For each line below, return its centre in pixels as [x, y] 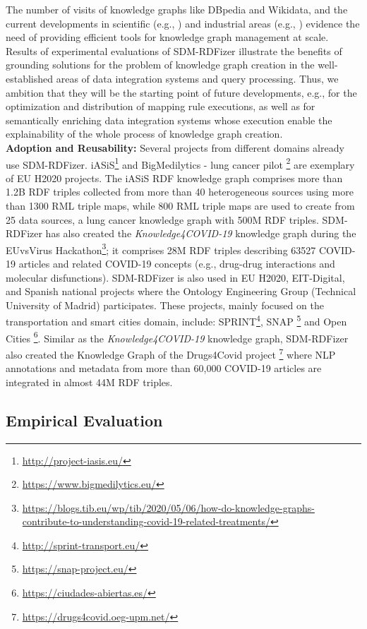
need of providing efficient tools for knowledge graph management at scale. [167, 37]
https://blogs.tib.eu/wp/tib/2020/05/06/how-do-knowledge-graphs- [168, 507]
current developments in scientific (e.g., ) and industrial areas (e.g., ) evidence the [183, 23]
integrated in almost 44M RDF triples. [89, 382]
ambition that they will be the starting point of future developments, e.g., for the [181, 92]
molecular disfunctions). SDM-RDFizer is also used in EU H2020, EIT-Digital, [175, 277]
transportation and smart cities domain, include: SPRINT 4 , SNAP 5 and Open [176, 321]
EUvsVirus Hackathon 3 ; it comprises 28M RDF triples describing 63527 [161, 248]
